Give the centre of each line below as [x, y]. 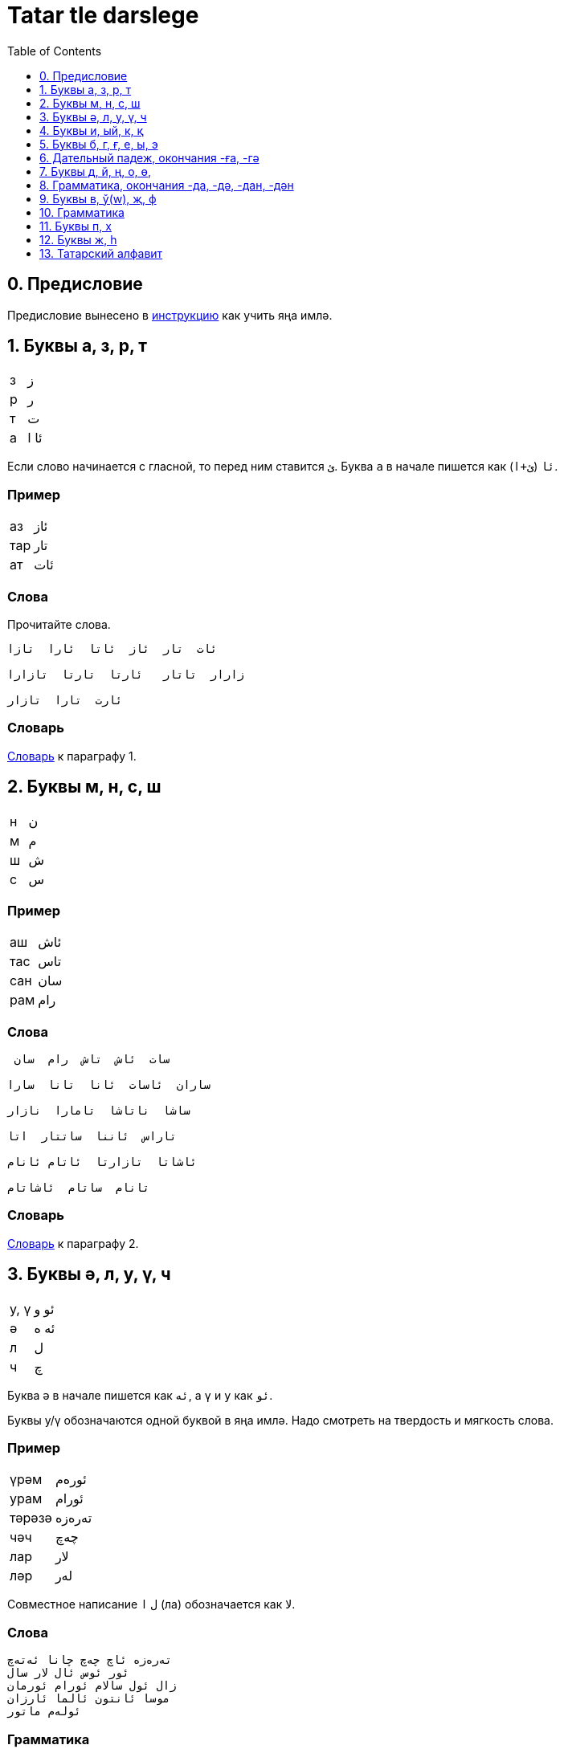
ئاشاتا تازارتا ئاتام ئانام [102, 1162]
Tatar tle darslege [103, 15]
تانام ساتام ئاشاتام [79, 1188]
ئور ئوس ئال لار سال [68, 1673]
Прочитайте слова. [59, 624]
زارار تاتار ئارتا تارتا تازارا [126, 674]
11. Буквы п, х [76, 226]
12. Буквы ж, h [78, 239]
